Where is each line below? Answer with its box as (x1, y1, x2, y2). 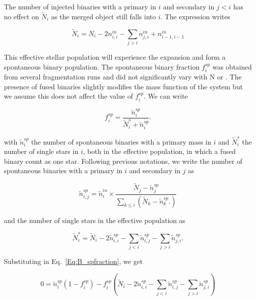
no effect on (4, 11, 39, 21)
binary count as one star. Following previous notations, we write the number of (4, 155, 243, 166)
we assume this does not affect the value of (4, 91, 133, 101)
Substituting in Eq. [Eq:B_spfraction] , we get (4, 256, 143, 266)
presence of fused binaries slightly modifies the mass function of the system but (4, 81, 243, 91)
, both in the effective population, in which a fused (83, 146, 236, 156)
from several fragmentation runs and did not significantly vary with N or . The (4, 71, 242, 81)
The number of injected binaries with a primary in (4, 1, 157, 11)
